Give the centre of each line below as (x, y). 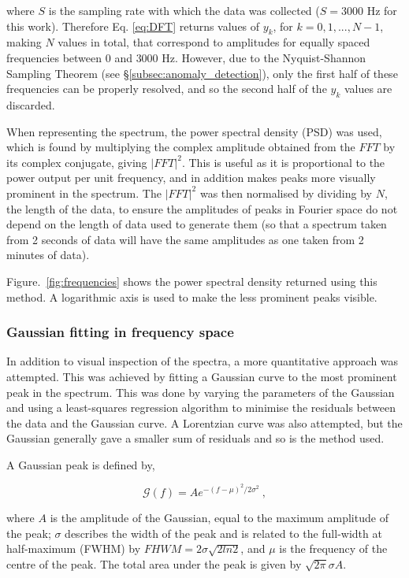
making (24, 42)
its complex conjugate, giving (77, 162)
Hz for (382, 10)
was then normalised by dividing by (286, 193)
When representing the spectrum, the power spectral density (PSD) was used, (194, 131)
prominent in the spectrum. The (84, 193)
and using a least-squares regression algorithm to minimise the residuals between (201, 408)
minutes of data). (48, 255)
